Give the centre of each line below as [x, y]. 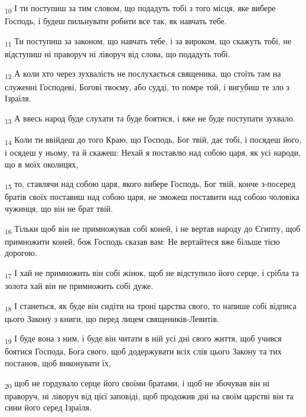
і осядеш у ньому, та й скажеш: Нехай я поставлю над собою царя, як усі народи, [153, 152]
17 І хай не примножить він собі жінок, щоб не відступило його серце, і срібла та [152, 273]
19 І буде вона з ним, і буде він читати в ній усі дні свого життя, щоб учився [143, 339]
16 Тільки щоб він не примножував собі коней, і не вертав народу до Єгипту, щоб [153, 229]
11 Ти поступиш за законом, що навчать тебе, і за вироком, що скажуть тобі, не [148, 41]
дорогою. [21, 253]
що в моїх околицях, [42, 164]
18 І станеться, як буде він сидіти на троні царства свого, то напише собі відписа [151, 306]
